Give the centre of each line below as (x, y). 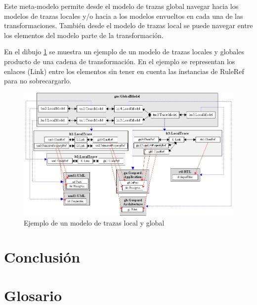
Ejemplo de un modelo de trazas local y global (94, 222)
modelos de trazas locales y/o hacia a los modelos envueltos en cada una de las (124, 16)
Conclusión (42, 256)
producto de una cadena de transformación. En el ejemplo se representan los (120, 61)
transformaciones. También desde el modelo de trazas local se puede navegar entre (128, 25)
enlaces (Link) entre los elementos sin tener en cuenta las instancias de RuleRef (124, 71)
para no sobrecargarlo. (38, 81)
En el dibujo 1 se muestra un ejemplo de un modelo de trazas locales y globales (124, 52)
